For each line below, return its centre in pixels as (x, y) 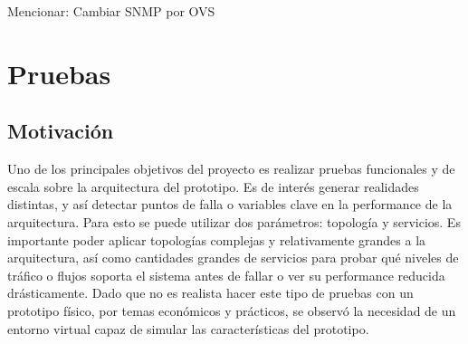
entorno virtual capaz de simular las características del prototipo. (188, 328)
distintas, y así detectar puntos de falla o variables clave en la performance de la (230, 204)
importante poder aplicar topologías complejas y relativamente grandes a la (217, 239)
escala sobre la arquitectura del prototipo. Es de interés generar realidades (213, 186)
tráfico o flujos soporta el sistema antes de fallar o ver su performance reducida (226, 275)
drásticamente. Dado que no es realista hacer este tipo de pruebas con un (210, 293)
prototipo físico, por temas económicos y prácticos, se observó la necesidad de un (232, 310)
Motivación (61, 131)
